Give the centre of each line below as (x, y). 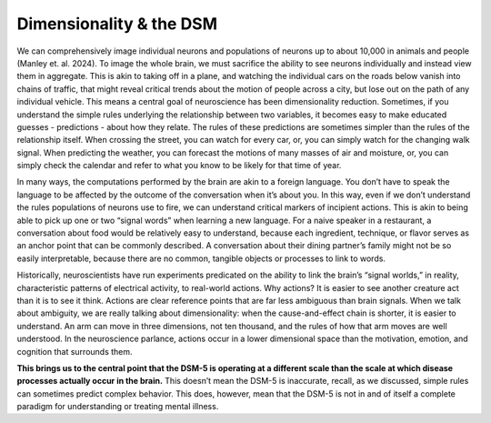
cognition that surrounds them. (75, 351)
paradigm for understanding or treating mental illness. (118, 407)
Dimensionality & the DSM (117, 24)
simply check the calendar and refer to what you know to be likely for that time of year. (179, 166)
